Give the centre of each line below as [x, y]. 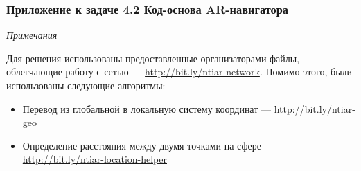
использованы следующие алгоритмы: [86, 85]
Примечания [32, 35]
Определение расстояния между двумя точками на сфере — [148, 145]
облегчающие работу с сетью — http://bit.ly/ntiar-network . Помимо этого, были [179, 72]
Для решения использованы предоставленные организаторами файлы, [153, 58]
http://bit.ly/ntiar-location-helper [95, 159]
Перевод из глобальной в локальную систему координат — [147, 108]
